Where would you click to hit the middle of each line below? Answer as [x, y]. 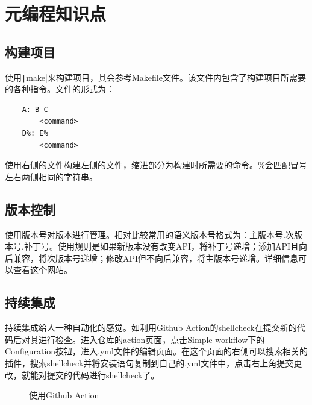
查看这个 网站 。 [42, 270]
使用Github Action [64, 395]
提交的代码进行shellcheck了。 [103, 375]
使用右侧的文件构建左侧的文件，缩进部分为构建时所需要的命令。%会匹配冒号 [156, 165]
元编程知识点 [56, 14]
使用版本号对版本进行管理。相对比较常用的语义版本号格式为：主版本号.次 [149, 234]
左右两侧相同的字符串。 [51, 176]
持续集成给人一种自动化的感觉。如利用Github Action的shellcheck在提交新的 [151, 328]
